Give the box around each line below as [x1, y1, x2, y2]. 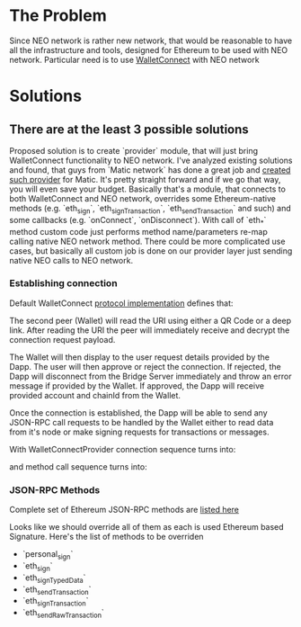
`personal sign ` [22, 549, 74, 561]
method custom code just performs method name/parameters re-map [9, 226, 268, 237]
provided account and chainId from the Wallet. [9, 390, 181, 400]
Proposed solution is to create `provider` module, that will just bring [9, 145, 259, 156]
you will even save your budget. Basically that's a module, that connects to [9, 184, 286, 194]
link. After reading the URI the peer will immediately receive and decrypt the [9, 325, 290, 336]
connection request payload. [9, 334, 116, 345]
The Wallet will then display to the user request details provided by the [9, 352, 270, 363]
